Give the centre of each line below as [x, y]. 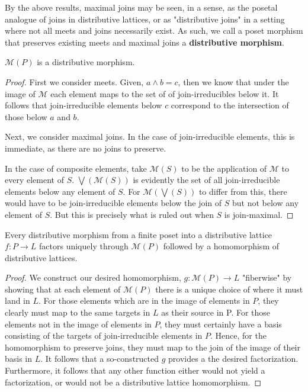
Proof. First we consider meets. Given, [74, 81]
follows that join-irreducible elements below [84, 105]
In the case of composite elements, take [76, 168]
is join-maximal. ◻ [259, 214]
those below [26, 116]
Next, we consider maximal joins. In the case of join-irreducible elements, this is [150, 136]
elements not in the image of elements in [78, 324]
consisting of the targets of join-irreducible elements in [104, 335]
